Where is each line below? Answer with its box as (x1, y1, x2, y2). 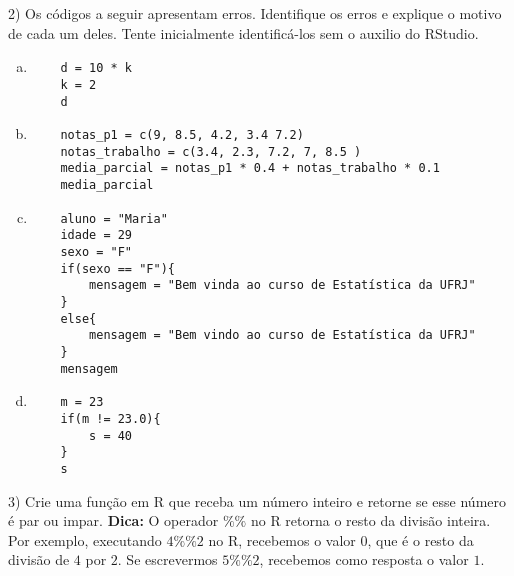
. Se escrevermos (117, 549, 218, 570)
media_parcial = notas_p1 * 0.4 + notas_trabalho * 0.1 (60, 161, 440, 176)
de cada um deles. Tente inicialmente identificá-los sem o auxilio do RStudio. (8, 22, 479, 43)
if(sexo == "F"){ (60, 261, 175, 276)
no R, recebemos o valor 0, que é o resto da (208, 529, 474, 550)
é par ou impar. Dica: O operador (8, 510, 219, 531)
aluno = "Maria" (60, 211, 168, 226)
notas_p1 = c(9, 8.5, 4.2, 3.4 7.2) (60, 128, 304, 143)
